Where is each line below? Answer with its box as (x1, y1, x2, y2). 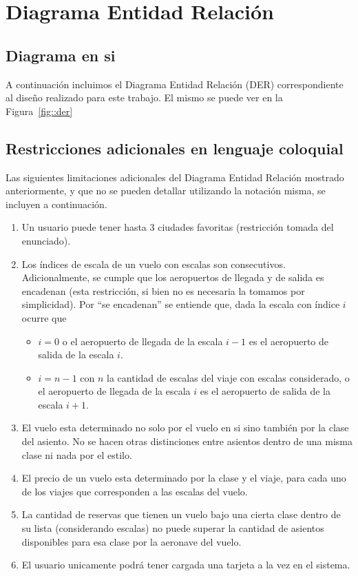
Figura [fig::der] (6, 103, 73, 118)
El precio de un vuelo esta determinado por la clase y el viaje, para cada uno (21, 471, 346, 485)
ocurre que (21, 310, 67, 325)
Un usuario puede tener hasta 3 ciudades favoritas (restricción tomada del (21, 220, 334, 234)
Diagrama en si (6, 44, 116, 65)
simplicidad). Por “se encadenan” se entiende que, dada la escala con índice (21, 297, 340, 311)
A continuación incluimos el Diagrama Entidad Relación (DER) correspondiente (6, 76, 344, 91)
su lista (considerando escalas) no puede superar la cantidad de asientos (21, 521, 324, 535)
